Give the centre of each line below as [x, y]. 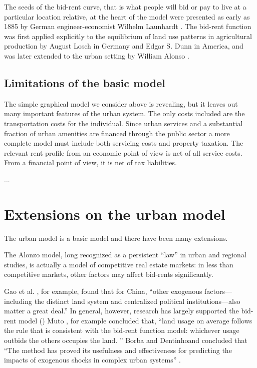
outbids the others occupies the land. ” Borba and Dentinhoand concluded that [126, 340]
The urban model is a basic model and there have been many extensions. [116, 238]
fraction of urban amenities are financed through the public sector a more [117, 133]
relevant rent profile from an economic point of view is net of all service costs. [123, 152]
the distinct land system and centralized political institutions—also [137, 301]
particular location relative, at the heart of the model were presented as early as [127, 16]
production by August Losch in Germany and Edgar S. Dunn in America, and [124, 46]
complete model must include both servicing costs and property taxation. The [124, 143]
